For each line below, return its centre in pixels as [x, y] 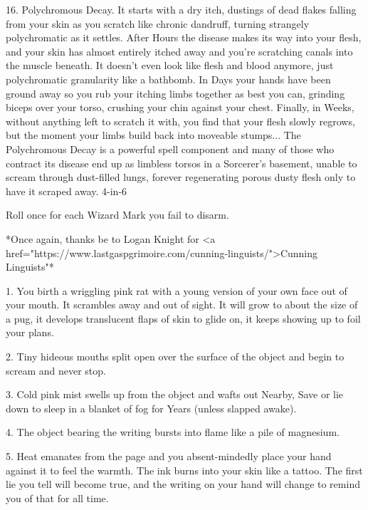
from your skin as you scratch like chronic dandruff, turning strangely [158, 23]
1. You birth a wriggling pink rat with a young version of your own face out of [177, 290]
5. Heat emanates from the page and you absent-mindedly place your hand [169, 456]
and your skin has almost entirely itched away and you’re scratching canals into [179, 51]
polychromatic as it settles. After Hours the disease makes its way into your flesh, [184, 37]
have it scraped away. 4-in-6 [67, 191]
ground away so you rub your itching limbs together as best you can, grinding [175, 93]
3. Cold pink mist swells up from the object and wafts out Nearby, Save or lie [175, 394]
